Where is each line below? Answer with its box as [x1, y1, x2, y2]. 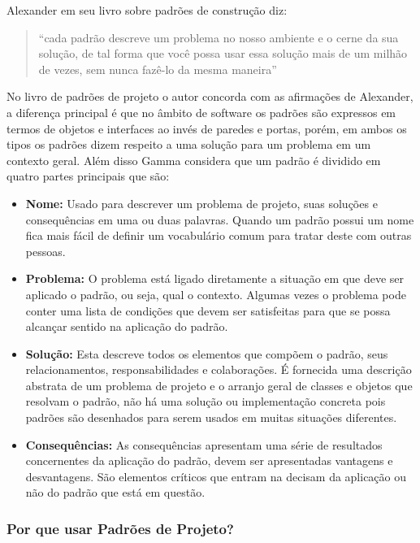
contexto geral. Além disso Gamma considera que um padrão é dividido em [6, 151, 381, 168]
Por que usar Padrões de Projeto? [6, 518, 234, 538]
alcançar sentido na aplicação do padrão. [25, 318, 228, 335]
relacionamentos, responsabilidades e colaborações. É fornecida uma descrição [25, 361, 412, 378]
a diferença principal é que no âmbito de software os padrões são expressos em [6, 103, 396, 120]
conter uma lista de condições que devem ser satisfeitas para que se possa [25, 302, 391, 319]
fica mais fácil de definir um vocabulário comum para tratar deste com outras [25, 227, 412, 244]
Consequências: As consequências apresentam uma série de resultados [25, 436, 383, 453]
